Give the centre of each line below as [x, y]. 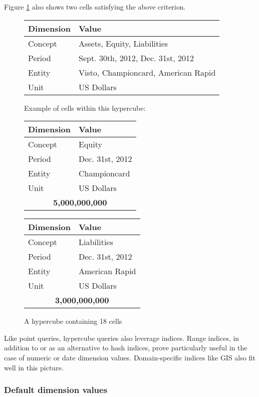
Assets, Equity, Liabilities [123, 43]
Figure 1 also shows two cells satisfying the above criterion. [95, 7]
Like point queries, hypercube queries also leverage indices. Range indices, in [122, 338]
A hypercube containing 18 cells [73, 321]
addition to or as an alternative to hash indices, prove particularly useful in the [126, 348]
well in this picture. [34, 367]
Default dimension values [56, 390]
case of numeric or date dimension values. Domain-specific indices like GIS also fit [130, 357]
